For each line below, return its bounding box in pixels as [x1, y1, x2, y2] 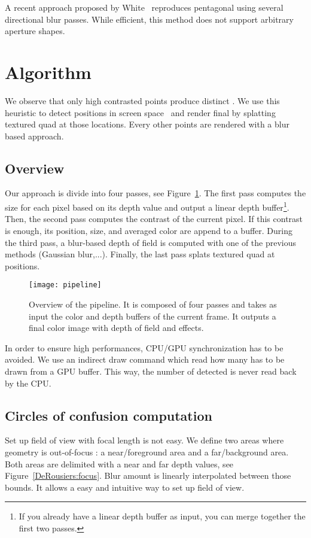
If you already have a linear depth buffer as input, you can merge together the [19, 510, 306, 522]
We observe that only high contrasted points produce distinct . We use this [5, 94, 280, 107]
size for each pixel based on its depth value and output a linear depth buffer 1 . [5, 199, 289, 213]
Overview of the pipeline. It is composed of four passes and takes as [29, 297, 277, 310]
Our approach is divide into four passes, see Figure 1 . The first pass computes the [5, 187, 306, 199]
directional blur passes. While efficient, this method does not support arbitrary [5, 13, 294, 25]
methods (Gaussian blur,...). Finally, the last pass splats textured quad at [5, 248, 275, 260]
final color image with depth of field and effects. [29, 321, 204, 334]
